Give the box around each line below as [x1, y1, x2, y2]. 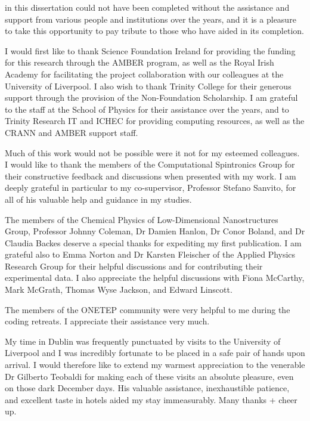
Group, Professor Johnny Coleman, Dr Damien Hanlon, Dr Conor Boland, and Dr [5, 225, 305, 237]
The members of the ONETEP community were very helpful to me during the [5, 303, 290, 315]
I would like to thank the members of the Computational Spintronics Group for [5, 158, 295, 171]
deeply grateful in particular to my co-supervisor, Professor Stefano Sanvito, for [5, 181, 296, 194]
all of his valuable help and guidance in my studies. [5, 193, 192, 205]
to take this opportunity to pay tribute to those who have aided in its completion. [5, 24, 304, 37]
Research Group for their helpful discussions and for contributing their [5, 259, 263, 272]
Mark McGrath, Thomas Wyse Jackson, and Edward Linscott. [5, 283, 232, 296]
